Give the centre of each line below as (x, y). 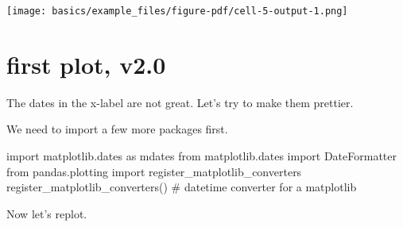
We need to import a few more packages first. (117, 129)
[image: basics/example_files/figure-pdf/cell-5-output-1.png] (177, 11)
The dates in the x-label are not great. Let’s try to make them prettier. (180, 102)
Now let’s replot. (47, 213)
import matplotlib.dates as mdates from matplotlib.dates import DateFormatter (201, 155)
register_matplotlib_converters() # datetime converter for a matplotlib (182, 187)
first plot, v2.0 (86, 64)
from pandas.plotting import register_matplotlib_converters (154, 171)
